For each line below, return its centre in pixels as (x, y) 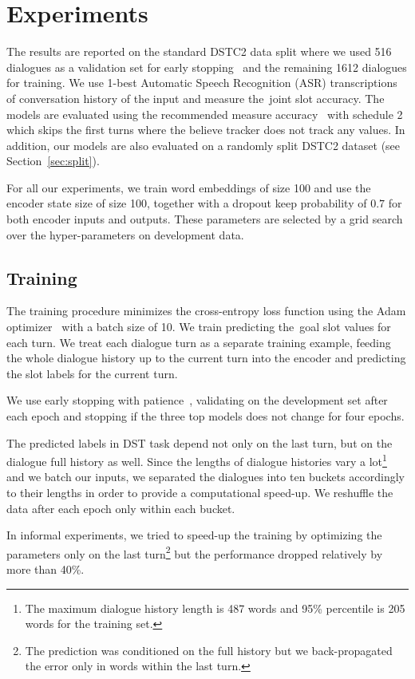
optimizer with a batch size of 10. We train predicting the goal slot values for (199, 327)
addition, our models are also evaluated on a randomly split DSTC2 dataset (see (204, 145)
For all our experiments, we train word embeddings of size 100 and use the (189, 187)
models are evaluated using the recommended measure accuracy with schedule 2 (205, 114)
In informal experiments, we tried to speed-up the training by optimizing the (194, 535)
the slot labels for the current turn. (92, 373)
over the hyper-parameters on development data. (125, 234)
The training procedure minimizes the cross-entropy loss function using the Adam (206, 311)
